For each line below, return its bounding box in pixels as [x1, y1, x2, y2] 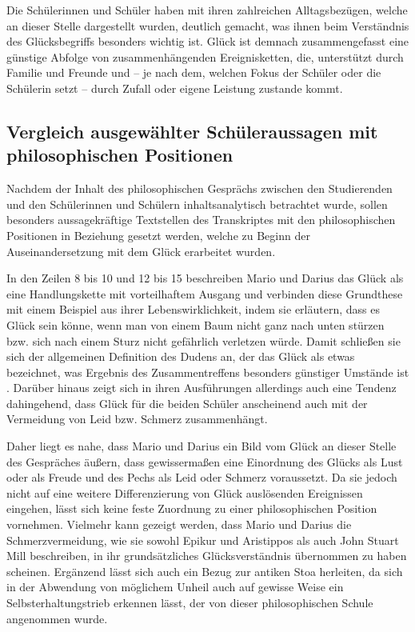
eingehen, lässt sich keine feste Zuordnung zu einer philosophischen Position [6, 500, 377, 517]
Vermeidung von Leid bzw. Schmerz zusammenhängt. [6, 410, 268, 427]
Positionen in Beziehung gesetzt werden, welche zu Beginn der [6, 226, 310, 243]
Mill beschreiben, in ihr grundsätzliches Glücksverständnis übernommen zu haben [6, 547, 407, 564]
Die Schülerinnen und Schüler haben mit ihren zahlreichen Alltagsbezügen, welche [6, 2, 408, 18]
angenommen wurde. [6, 610, 108, 626]
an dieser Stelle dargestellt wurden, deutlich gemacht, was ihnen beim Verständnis [6, 17, 409, 34]
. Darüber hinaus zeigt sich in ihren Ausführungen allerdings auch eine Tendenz [6, 379, 397, 396]
